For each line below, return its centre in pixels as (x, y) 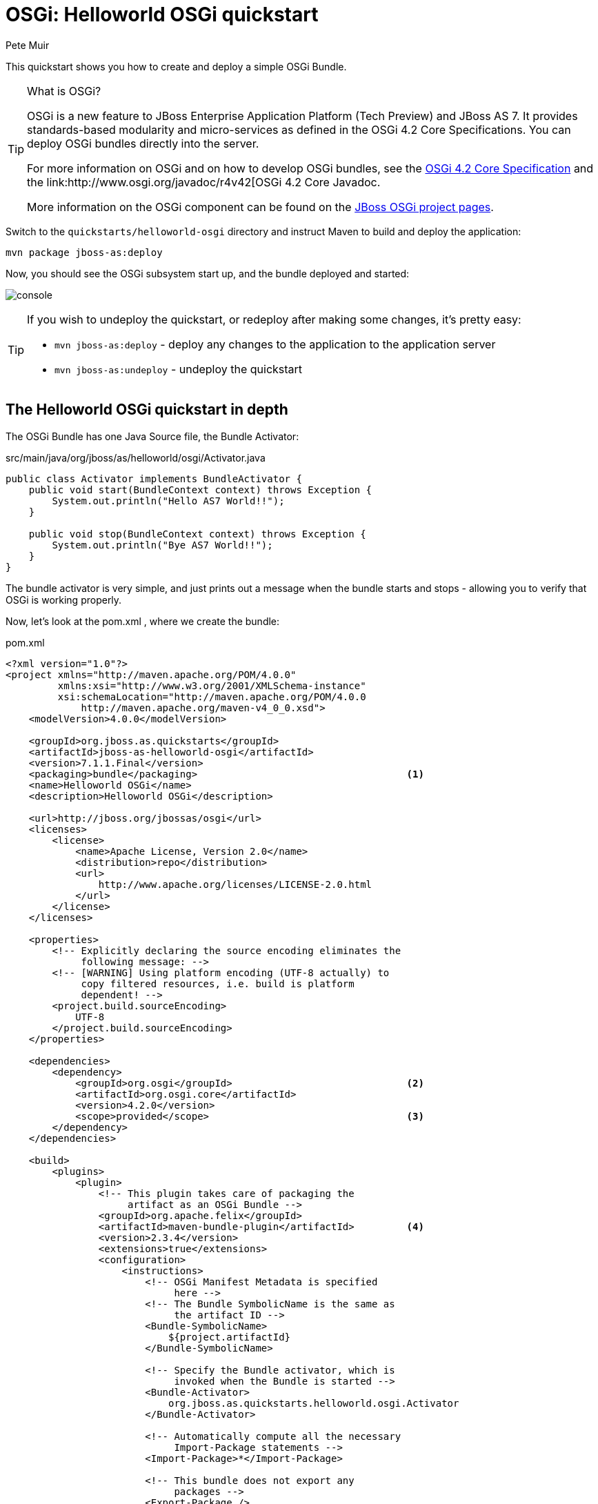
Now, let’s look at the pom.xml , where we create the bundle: (143, 621)
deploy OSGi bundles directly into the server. (143, 143)
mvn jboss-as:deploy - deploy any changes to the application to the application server (275, 344)
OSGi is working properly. (64, 600)
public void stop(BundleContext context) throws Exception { (197, 534)
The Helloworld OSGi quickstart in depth (147, 410)
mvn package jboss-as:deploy (84, 252)
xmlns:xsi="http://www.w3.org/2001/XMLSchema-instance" (212, 685)
